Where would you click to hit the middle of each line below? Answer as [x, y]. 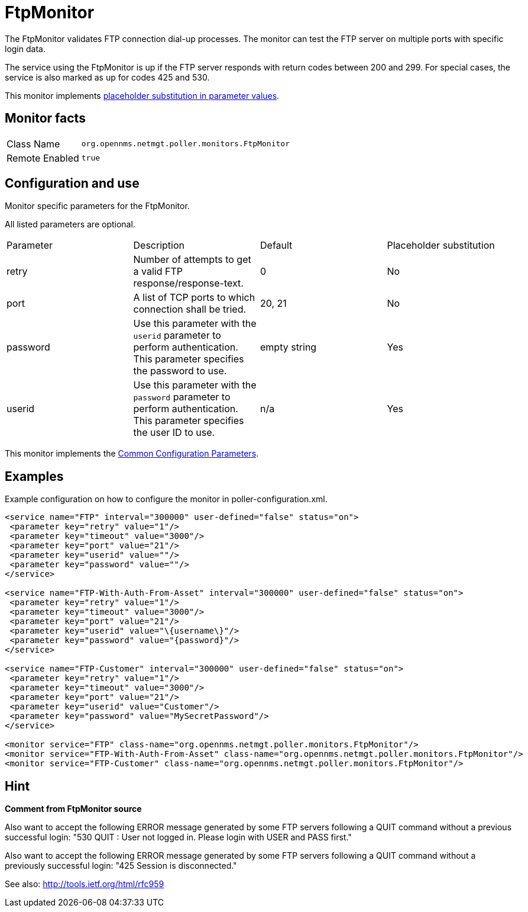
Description [159, 245]
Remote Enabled [43, 158]
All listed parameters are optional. [70, 224]
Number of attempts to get [192, 260]
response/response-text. [188, 283]
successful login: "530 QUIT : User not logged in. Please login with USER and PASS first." [178, 837]
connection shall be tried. [190, 309]
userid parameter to [177, 335]
